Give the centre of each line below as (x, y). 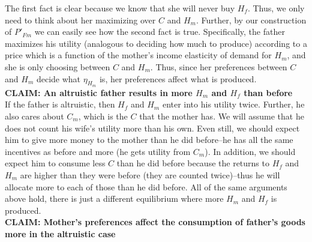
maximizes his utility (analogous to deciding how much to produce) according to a (156, 43)
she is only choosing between (58, 66)
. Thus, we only (276, 8)
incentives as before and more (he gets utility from (98, 151)
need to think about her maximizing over (80, 20)
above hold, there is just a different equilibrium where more (114, 198)
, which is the (103, 116)
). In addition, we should (250, 151)
